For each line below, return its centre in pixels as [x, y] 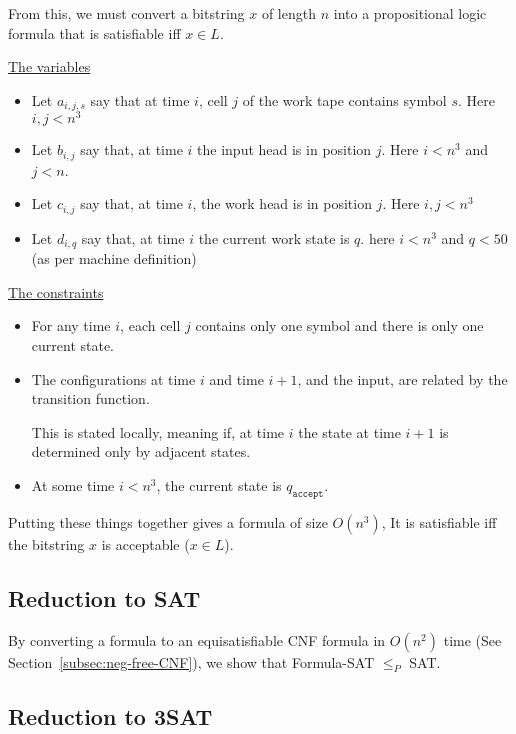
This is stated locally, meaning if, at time [158, 431]
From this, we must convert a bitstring [126, 13]
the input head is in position [284, 149]
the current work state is [274, 237]
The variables [49, 66]
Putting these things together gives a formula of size [168, 521]
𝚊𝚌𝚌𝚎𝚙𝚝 [308, 493]
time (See [472, 639]
